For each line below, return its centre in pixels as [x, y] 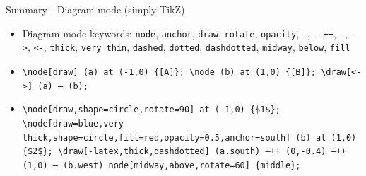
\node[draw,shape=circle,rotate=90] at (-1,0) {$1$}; [151, 110]
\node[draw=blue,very [73, 123]
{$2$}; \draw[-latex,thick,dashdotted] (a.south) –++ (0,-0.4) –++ [184, 152]
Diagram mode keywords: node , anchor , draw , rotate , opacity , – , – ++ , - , [185, 33]
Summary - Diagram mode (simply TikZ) [95, 9]
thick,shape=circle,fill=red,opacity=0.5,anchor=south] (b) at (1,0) [189, 137]
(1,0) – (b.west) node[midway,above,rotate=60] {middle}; [161, 165]
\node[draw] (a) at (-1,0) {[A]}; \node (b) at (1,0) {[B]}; [169, 72]
